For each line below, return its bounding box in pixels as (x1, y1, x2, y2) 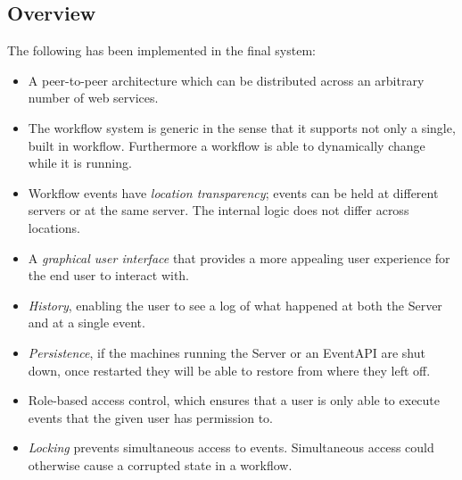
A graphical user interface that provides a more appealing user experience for (28, 248, 450, 267)
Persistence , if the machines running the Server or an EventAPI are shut (28, 343, 425, 361)
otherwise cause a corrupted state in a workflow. (28, 455, 293, 474)
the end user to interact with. (28, 266, 190, 285)
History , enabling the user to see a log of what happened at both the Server (28, 295, 442, 314)
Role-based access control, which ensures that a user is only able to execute (28, 391, 441, 410)
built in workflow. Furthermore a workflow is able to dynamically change (28, 136, 425, 154)
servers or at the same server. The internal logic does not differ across (28, 201, 409, 219)
